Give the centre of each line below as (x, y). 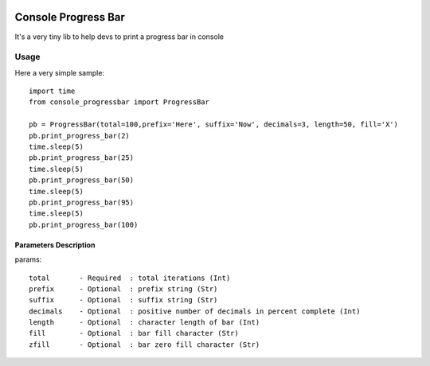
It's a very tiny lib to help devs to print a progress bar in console (119, 37)
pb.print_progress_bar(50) (82, 180)
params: (28, 259)
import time (52, 91)
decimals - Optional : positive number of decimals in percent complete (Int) (195, 311)
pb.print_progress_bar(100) (84, 224)
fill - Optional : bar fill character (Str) (134, 333)
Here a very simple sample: (60, 72)
